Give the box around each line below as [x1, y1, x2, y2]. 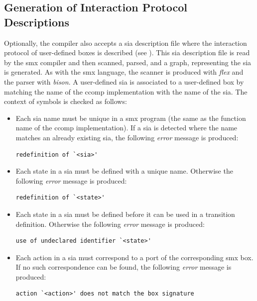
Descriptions [4, 14, 70, 29]
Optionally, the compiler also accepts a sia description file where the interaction [4, 37, 247, 48]
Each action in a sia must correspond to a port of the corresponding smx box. [15, 252, 254, 262]
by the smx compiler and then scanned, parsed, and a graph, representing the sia [4, 57, 252, 67]
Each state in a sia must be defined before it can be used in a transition [15, 208, 235, 219]
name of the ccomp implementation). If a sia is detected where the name [15, 122, 238, 133]
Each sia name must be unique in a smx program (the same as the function [15, 112, 246, 123]
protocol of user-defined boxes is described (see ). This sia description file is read [4, 47, 250, 58]
